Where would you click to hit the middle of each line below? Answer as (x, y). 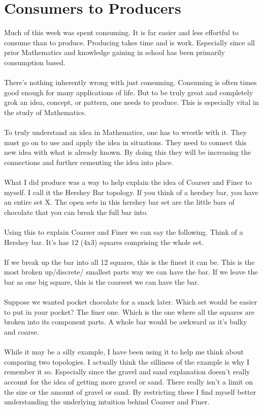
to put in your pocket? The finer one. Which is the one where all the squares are (129, 311)
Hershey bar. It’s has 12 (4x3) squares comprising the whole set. (104, 242)
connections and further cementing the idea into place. (89, 162)
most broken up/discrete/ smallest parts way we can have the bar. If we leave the (131, 272)
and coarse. (22, 331)
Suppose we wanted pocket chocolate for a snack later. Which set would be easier (131, 302)
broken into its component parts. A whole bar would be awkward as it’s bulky (126, 322)
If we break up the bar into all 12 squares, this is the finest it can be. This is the (129, 262)
